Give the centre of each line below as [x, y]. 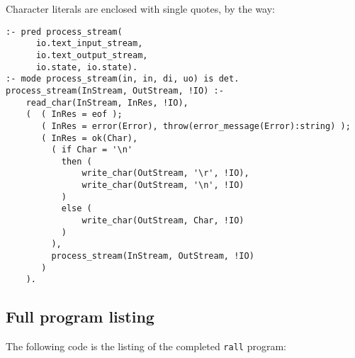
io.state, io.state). [87, 67]
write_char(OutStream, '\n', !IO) [163, 185]
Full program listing [80, 317]
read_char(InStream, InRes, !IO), [107, 102]
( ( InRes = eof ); [74, 114]
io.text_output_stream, [92, 55]
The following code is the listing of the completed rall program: [146, 346]
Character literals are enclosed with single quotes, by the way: [140, 9]
